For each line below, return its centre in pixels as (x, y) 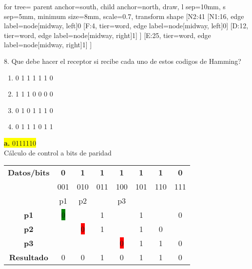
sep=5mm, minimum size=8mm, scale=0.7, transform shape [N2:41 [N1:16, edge (124, 16)
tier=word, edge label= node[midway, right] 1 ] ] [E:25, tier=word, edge (107, 35)
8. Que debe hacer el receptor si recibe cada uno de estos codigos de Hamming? (123, 61)
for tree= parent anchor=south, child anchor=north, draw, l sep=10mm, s (115, 6)
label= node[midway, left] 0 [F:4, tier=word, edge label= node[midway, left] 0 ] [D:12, (126, 26)
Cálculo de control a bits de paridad (58, 152)
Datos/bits (29, 173)
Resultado (29, 257)
